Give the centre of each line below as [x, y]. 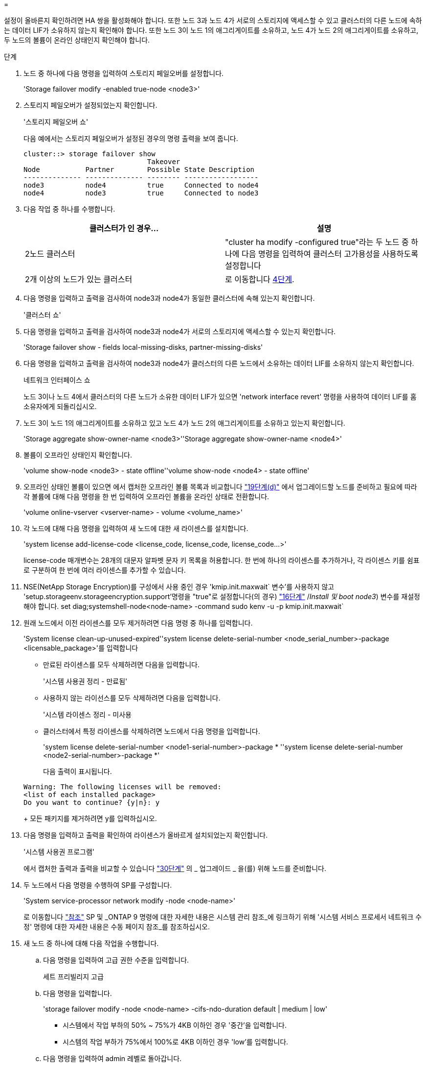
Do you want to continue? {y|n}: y [92, 802]
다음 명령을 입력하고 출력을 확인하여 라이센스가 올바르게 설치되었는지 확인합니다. [146, 835]
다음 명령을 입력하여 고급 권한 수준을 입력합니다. [116, 960]
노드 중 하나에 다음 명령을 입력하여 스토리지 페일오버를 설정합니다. [124, 73]
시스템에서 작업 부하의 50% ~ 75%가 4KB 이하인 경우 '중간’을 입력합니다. [175, 1025]
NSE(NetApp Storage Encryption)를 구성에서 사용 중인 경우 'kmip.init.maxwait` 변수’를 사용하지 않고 [179, 587]
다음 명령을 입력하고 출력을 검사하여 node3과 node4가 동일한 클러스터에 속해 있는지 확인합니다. [169, 298]
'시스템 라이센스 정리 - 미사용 [87, 715]
